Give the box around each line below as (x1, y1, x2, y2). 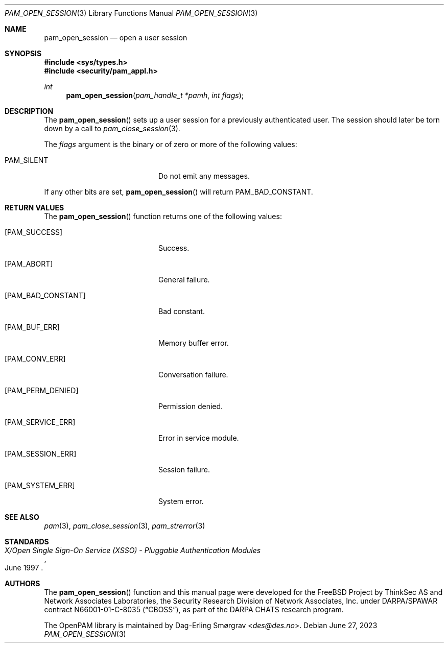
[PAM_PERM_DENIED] (5, 386, 79, 395)
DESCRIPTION (5, 107, 54, 115)
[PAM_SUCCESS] (5, 228, 63, 236)
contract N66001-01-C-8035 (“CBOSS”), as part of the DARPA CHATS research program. (44, 605, 344, 614)
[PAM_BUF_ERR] (5, 323, 60, 331)
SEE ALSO (5, 513, 39, 521)
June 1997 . (5, 563, 43, 572)
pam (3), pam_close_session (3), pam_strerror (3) (44, 521, 205, 530)
